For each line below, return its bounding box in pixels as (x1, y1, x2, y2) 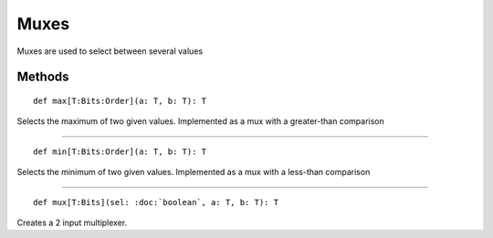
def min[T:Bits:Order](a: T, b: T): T (33, 146, 207, 157)
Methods (16, 69, 69, 85)
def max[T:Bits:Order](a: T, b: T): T (33, 96, 207, 106)
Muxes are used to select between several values (16, 46, 204, 57)
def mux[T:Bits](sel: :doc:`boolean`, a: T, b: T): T (33, 197, 278, 207)
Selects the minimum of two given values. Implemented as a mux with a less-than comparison (16, 167, 371, 178)
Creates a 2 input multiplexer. (16, 217, 128, 228)
